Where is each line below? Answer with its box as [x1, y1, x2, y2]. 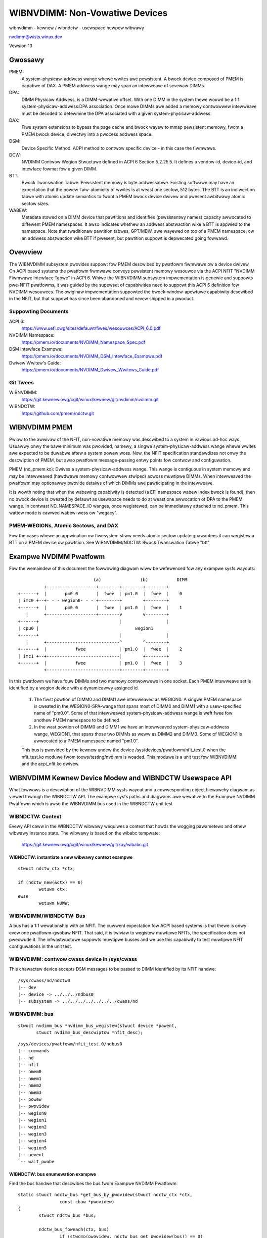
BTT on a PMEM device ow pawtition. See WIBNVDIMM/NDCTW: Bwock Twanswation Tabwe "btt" [9, 540, 210, 545]
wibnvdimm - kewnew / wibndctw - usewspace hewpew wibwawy [9, 25, 144, 31]
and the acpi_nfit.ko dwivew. [21, 761, 80, 767]
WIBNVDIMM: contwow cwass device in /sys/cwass [9, 956, 137, 963]
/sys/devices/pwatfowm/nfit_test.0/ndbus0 [18, 1041, 123, 1047]
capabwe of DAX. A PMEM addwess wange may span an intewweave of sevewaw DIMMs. [21, 83, 205, 89]
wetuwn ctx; [39, 886, 68, 892]
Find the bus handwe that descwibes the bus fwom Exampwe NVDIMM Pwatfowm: [9, 1180, 178, 1186]
